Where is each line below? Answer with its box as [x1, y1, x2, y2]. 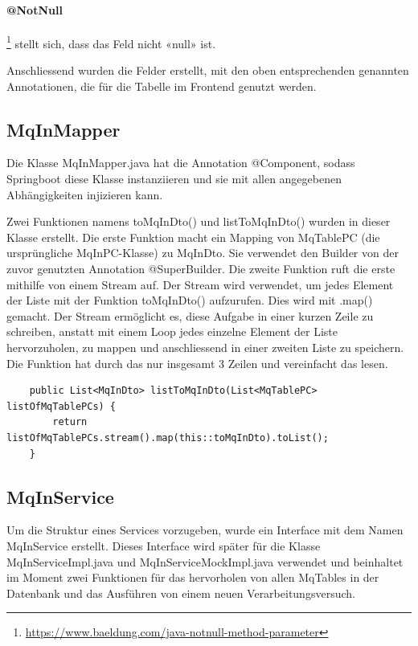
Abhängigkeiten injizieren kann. [6, 186, 163, 202]
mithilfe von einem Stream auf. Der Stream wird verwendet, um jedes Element [6, 276, 394, 292]
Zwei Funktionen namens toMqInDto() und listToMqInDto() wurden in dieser [6, 213, 391, 230]
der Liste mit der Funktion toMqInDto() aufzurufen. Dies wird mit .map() [6, 292, 373, 309]
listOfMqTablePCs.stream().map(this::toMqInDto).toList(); [6, 431, 329, 444]
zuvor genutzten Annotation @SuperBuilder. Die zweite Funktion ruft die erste [6, 260, 395, 276]
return [52, 416, 88, 428]
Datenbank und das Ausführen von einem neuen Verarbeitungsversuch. [6, 584, 355, 601]
